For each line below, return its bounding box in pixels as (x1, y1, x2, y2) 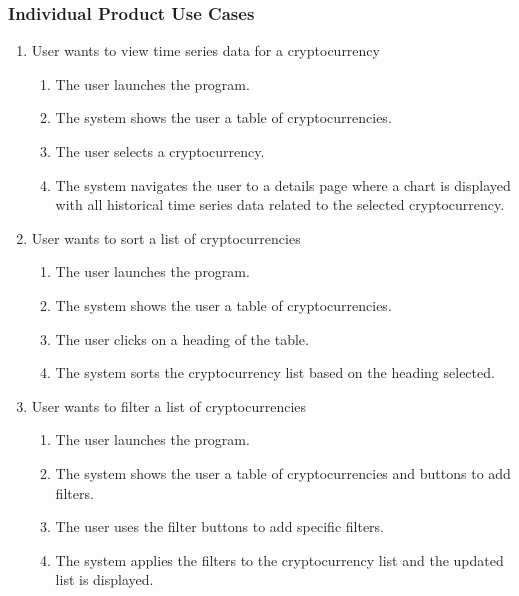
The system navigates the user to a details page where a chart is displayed (55, 174, 511, 195)
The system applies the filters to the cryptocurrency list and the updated (55, 549, 504, 570)
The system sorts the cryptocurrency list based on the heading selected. (55, 362, 495, 383)
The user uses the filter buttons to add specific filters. (55, 516, 384, 537)
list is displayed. (55, 569, 154, 590)
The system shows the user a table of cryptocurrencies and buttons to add (55, 462, 511, 483)
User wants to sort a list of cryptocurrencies (31, 227, 301, 248)
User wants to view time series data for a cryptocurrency (31, 40, 380, 61)
